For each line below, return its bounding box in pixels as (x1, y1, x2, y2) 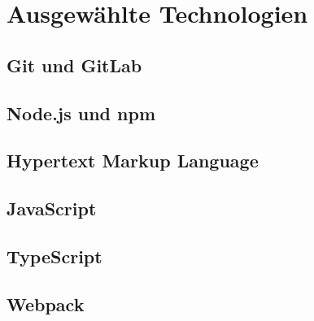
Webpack (7, 291, 85, 316)
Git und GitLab (7, 52, 142, 77)
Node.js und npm (7, 100, 156, 125)
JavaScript (7, 196, 97, 221)
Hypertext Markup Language (7, 148, 259, 173)
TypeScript (7, 243, 102, 268)
